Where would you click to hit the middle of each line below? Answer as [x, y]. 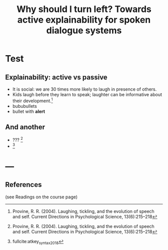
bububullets [25, 106]
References [23, 185]
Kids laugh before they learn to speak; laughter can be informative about [87, 94]
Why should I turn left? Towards [84, 9]
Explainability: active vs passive [56, 77]
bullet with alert [29, 111]
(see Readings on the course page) [41, 197]
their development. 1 [33, 100]
